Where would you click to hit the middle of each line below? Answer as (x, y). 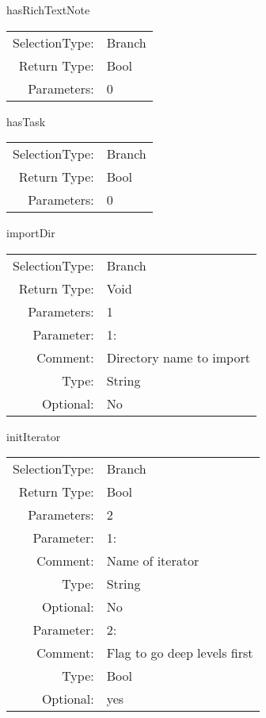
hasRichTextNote (48, 10)
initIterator (34, 436)
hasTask (26, 121)
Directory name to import (178, 357)
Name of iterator (153, 561)
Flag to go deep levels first (180, 653)
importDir (31, 233)
